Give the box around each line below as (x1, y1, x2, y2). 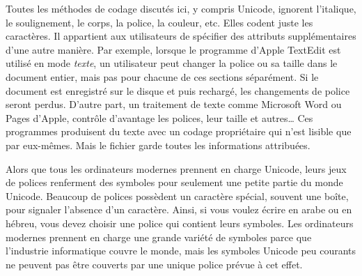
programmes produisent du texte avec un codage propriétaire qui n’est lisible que (6, 124, 352, 139)
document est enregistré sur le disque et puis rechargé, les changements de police (6, 83, 350, 98)
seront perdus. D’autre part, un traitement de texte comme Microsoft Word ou (6, 97, 342, 112)
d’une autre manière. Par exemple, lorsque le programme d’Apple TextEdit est (6, 42, 341, 56)
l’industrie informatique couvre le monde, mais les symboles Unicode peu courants (6, 243, 356, 258)
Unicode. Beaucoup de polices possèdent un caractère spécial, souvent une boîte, (6, 188, 349, 203)
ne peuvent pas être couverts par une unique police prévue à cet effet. (6, 256, 303, 271)
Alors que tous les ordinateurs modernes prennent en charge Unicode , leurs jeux (6, 161, 347, 176)
